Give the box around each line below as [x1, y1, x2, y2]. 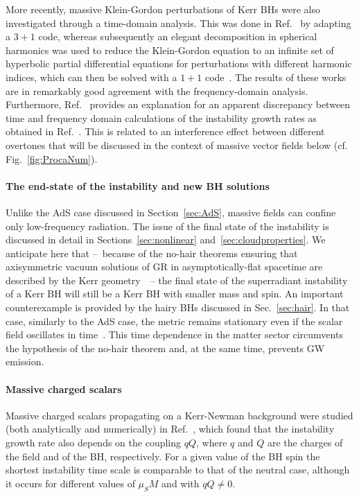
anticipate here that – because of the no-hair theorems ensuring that [6, 245, 298, 260]
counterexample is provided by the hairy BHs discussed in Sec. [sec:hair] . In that [6, 300, 350, 315]
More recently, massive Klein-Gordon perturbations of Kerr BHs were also [6, 2, 321, 16]
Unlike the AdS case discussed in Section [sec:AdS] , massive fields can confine [6, 204, 336, 219]
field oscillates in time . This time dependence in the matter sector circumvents [6, 327, 343, 342]
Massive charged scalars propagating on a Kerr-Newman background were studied [6, 408, 353, 422]
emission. [6, 354, 44, 369]
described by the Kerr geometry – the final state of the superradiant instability [6, 272, 348, 287]
